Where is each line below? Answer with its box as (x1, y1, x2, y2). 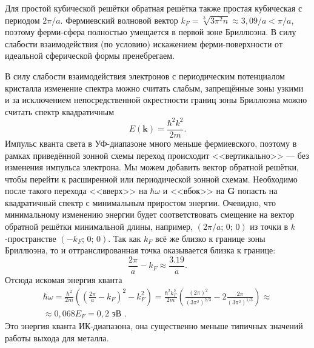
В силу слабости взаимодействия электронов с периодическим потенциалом (5, 69, 285, 82)
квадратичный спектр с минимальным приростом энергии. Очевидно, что (5, 196, 276, 209)
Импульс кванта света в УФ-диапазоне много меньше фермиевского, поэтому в (5, 136, 297, 149)
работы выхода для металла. (5, 331, 109, 344)
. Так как (108, 232, 141, 244)
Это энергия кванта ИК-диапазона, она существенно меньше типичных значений (5, 320, 303, 332)
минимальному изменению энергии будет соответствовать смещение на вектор (5, 208, 295, 221)
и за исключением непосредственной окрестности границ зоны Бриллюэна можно (5, 93, 307, 106)
